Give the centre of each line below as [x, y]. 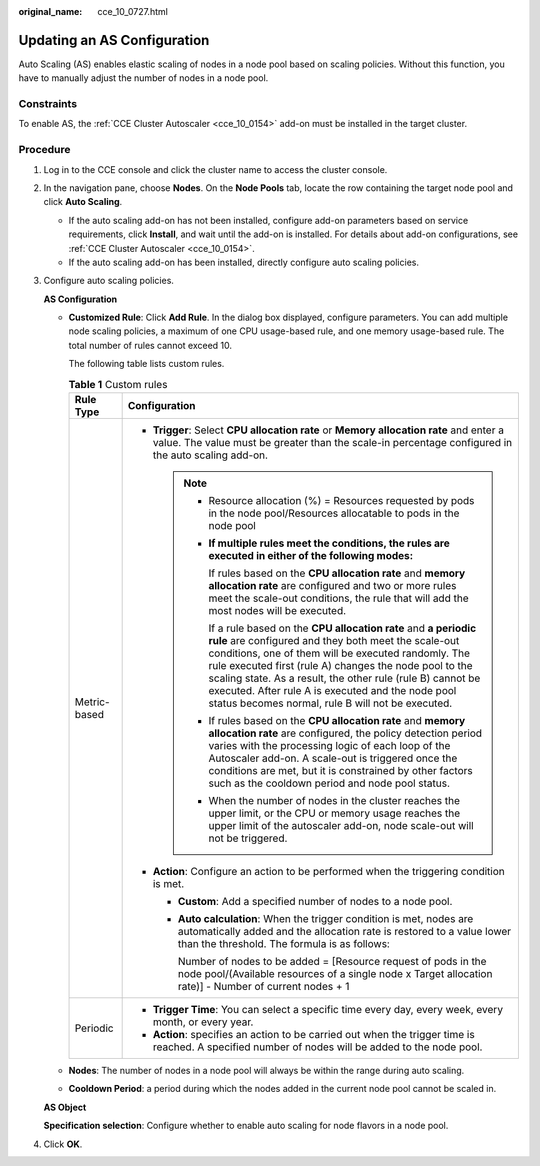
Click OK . [63, 1144]
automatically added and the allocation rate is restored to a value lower [344, 932]
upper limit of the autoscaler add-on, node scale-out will [341, 826]
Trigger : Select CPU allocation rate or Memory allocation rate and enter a [328, 430]
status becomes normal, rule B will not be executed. [330, 703]
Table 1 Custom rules [118, 384]
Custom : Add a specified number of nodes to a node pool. [315, 902]
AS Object [65, 1107]
